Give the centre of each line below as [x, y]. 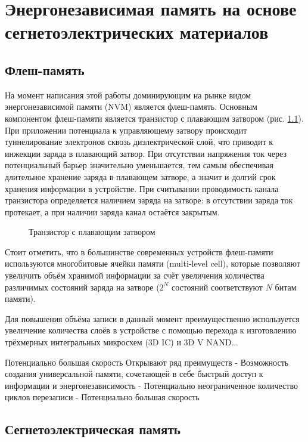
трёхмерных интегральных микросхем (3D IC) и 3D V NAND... [122, 342]
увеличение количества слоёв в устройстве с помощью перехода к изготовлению [151, 330]
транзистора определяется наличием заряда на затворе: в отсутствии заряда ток [149, 200]
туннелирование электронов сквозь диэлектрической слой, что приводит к [139, 142]
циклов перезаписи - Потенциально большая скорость [102, 397]
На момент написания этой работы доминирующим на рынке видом [128, 95]
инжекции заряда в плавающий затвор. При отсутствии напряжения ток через [146, 153]
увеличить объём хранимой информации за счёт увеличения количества [135, 275]
